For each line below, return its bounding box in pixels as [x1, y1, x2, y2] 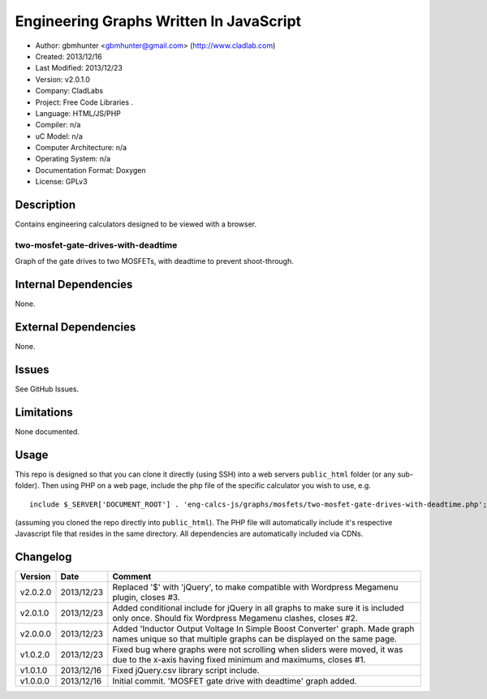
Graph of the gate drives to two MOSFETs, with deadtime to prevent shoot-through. [15, 257, 294, 266]
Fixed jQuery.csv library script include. [112, 665, 260, 676]
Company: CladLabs [35, 86, 104, 96]
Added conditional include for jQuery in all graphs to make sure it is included [112, 602, 405, 614]
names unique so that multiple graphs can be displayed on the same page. [112, 633, 398, 645]
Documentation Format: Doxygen [35, 165, 146, 175]
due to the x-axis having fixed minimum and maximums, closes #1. [112, 654, 366, 666]
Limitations [15, 405, 73, 419]
